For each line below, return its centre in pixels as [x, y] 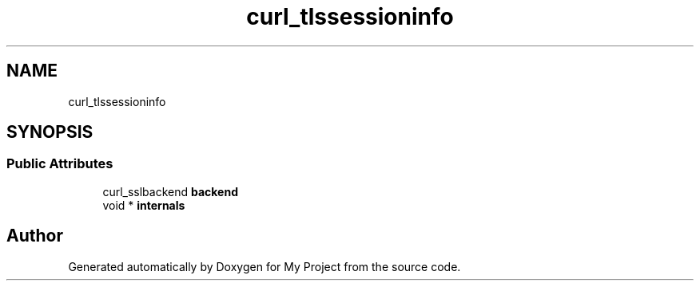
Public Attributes [60, 164]
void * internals [144, 205]
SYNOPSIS [50, 132]
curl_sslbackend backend [170, 191]
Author [35, 236]
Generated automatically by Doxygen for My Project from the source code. [264, 266]
